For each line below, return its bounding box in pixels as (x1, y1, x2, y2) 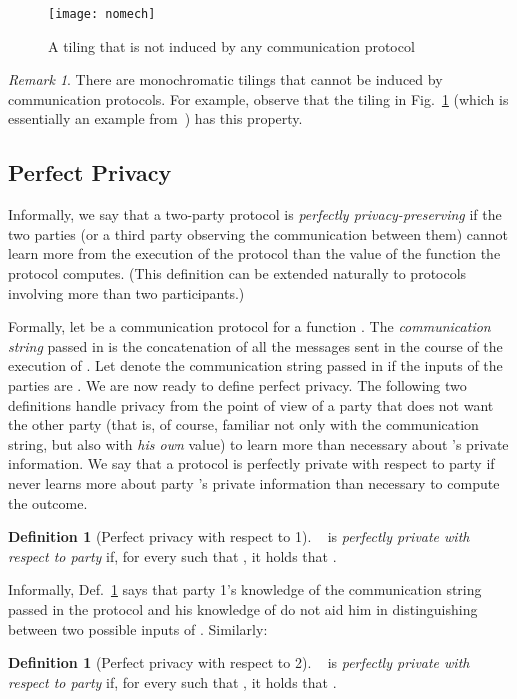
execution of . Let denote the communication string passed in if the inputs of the (8, 355, 503, 376)
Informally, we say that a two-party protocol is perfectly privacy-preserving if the (8, 204, 502, 225)
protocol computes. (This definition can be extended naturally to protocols (8, 263, 467, 284)
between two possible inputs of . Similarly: (8, 618, 268, 639)
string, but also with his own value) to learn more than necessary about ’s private (8, 433, 509, 454)
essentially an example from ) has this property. (8, 108, 303, 129)
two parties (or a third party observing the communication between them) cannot (8, 223, 509, 244)
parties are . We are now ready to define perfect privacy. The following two (8, 374, 467, 395)
